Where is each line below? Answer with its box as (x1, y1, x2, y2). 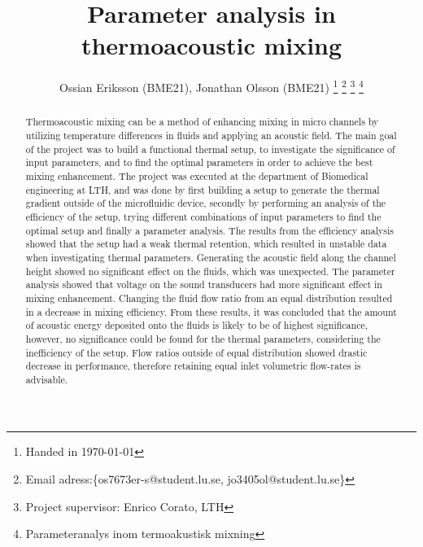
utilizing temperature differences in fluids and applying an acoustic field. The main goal (25, 129, 397, 142)
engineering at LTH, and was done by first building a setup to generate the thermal (25, 182, 380, 196)
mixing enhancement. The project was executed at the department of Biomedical (25, 168, 368, 182)
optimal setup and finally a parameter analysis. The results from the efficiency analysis (25, 223, 394, 237)
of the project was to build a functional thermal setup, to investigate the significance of (25, 142, 395, 155)
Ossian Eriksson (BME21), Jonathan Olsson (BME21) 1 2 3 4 (59, 77, 364, 95)
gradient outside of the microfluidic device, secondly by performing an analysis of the (25, 196, 386, 210)
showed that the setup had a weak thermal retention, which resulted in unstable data (25, 237, 387, 251)
